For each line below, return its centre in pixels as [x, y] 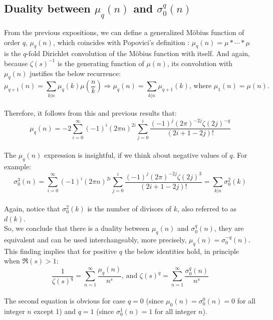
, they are [229, 228]
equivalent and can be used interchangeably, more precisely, [95, 240]
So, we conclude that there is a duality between [77, 228]
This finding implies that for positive [61, 251]
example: [18, 166]
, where [200, 86]
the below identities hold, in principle [182, 251]
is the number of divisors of [129, 209]
